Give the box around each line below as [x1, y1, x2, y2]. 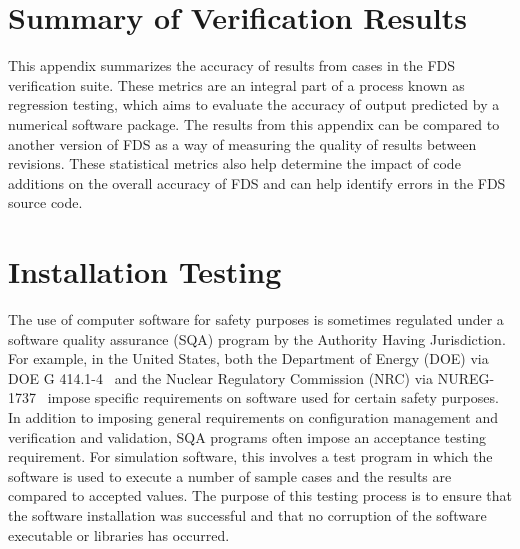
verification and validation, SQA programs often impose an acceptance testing [8, 426, 486, 447]
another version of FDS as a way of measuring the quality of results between [8, 133, 477, 154]
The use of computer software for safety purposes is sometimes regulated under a [8, 309, 504, 329]
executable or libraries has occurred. [8, 524, 230, 545]
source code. [8, 192, 83, 213]
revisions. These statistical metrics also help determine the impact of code [8, 153, 461, 174]
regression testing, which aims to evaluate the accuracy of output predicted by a [8, 94, 500, 115]
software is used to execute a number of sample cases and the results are [8, 465, 452, 486]
